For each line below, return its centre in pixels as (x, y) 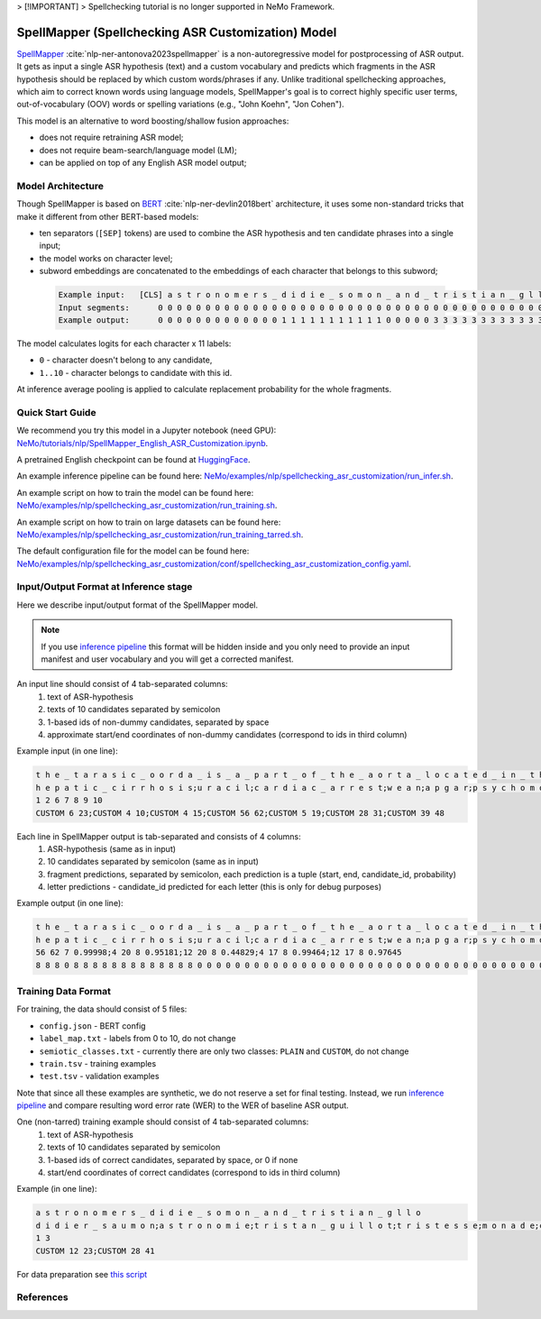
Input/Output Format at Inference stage (105, 587)
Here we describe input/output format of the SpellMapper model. (138, 605)
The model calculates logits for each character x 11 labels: (124, 343)
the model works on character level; (106, 258)
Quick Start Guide (56, 412)
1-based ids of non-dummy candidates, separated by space (158, 722)
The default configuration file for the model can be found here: (133, 551)
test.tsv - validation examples (99, 1076)
